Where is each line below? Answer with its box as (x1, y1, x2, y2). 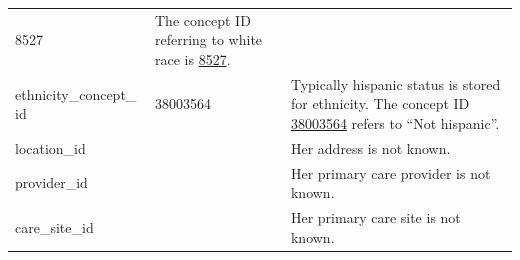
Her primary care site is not (290, 207, 461, 228)
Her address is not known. (290, 137, 451, 158)
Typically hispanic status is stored (290, 73, 501, 94)
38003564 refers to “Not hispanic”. (290, 112, 500, 133)
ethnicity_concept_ (15, 83, 137, 104)
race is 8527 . (154, 48, 231, 69)
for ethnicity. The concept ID (290, 93, 470, 114)
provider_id (15, 172, 88, 193)
